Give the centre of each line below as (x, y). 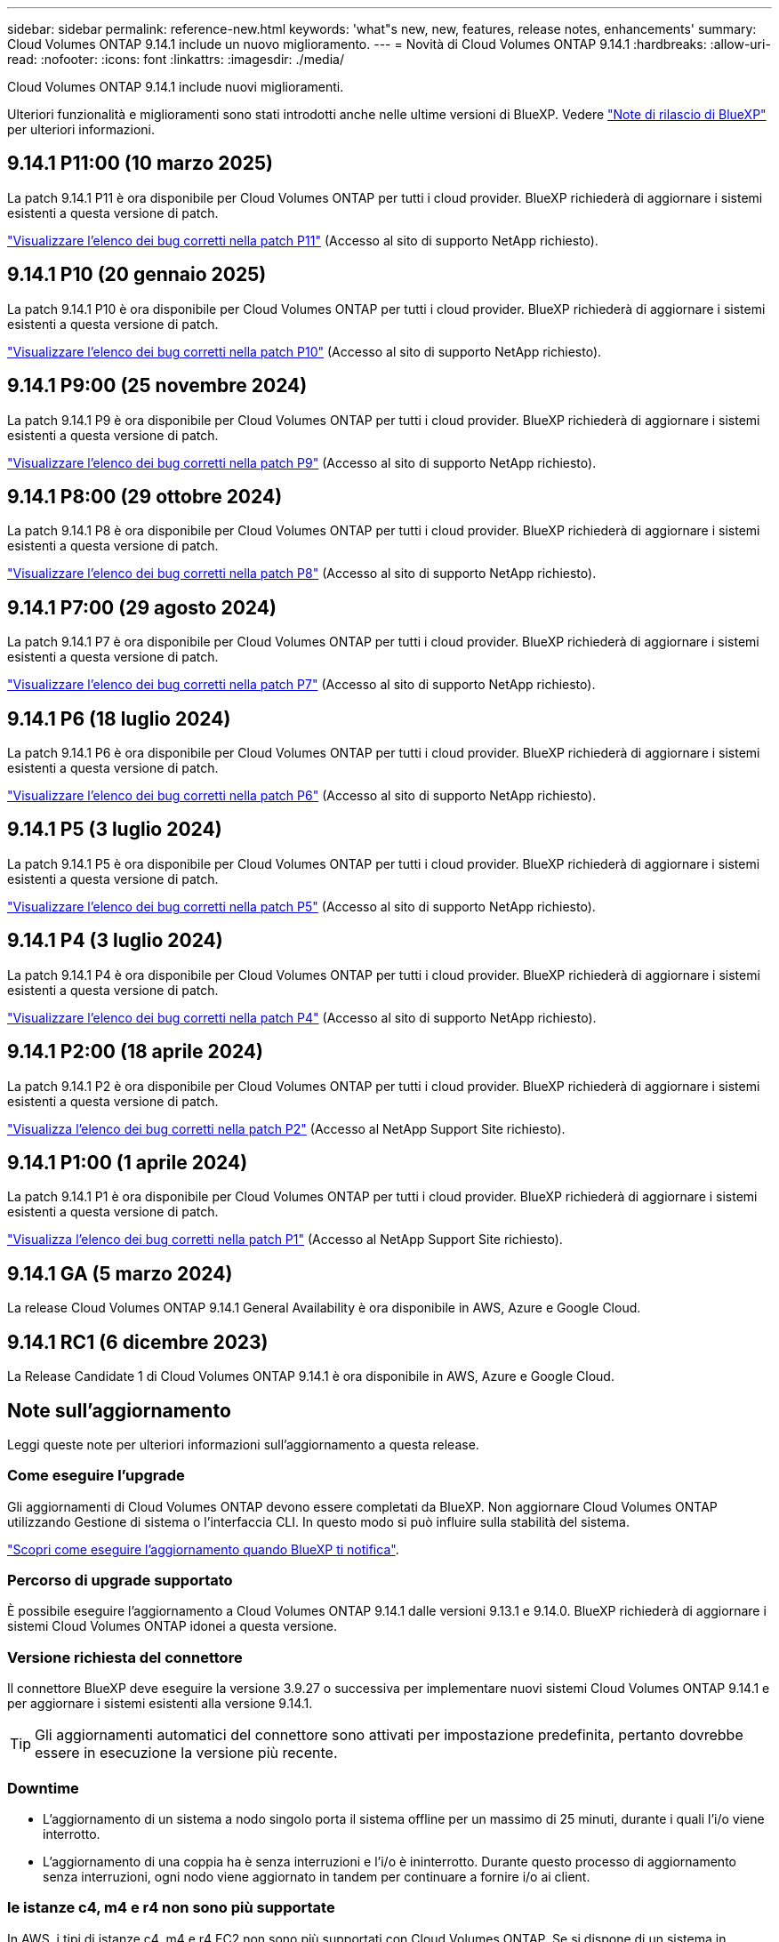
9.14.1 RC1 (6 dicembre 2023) (138, 1342)
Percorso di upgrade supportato (120, 1581)
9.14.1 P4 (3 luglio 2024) (115, 941)
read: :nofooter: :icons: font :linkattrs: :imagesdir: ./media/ (176, 59)
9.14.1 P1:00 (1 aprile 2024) (128, 1163)
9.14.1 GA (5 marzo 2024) (120, 1273)
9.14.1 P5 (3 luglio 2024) (115, 830)
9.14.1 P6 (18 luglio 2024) (119, 718)
